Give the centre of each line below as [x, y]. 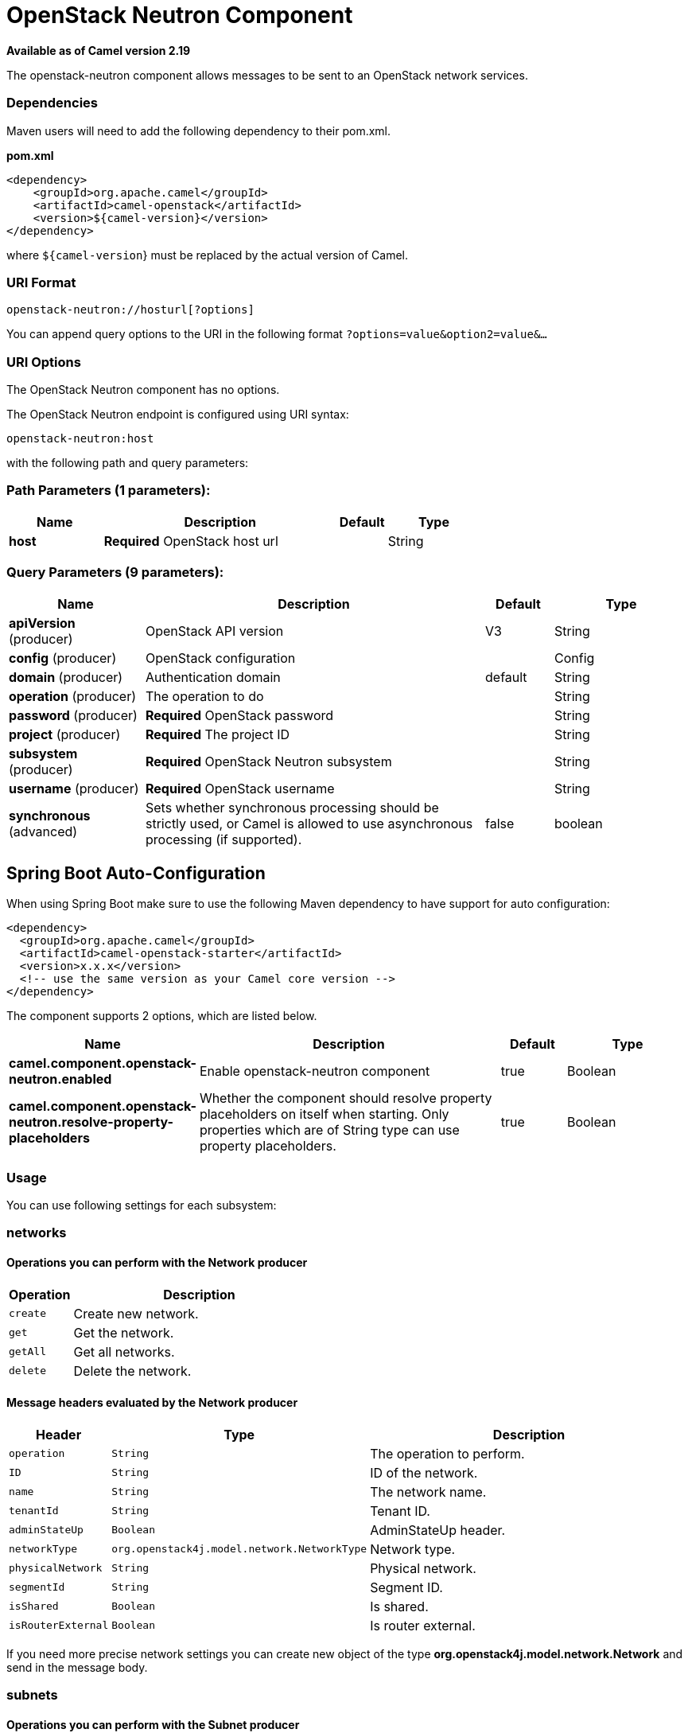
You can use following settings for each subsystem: [142, 1205]
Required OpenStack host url [191, 541]
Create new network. [136, 1313]
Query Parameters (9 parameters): [115, 572]
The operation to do [205, 696]
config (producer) [63, 658]
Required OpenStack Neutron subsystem [269, 761]
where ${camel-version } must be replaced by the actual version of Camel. [208, 255]
